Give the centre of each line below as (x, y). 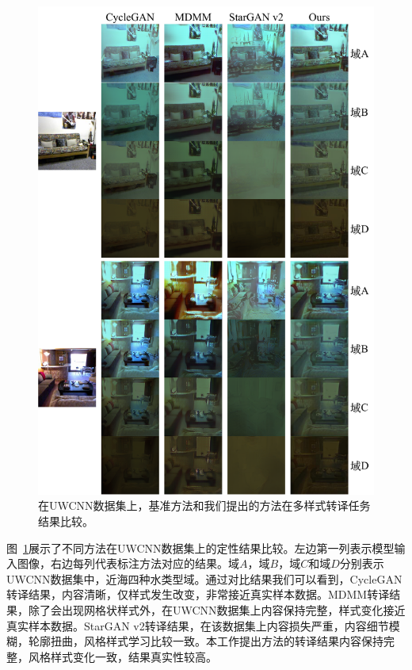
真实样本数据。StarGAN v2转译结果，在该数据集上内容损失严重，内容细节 (198, 625)
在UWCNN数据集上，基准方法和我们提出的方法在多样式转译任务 (204, 505)
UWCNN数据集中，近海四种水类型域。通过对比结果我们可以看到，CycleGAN (204, 578)
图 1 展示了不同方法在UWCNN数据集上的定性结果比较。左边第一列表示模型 (200, 547)
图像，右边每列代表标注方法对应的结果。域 (128, 563)
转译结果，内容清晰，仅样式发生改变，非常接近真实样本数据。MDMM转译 (198, 594)
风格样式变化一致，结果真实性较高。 (122, 656)
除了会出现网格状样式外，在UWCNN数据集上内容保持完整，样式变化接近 (217, 610)
